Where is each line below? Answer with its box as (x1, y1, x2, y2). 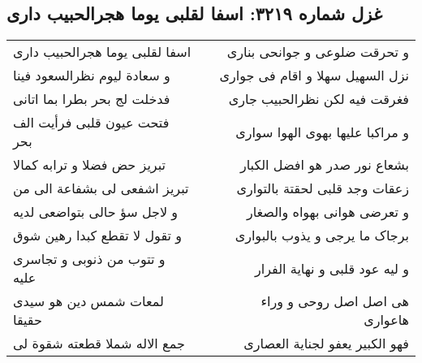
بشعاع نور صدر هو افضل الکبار (239, 155, 409, 175)
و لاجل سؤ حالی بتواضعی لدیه (13, 202, 179, 222)
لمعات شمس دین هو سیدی (13, 292, 164, 311)
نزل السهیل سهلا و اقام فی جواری (219, 66, 409, 85)
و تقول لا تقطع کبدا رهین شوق (13, 226, 182, 245)
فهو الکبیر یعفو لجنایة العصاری (243, 334, 409, 353)
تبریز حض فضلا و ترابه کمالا (13, 155, 166, 175)
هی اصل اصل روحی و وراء (261, 292, 409, 311)
